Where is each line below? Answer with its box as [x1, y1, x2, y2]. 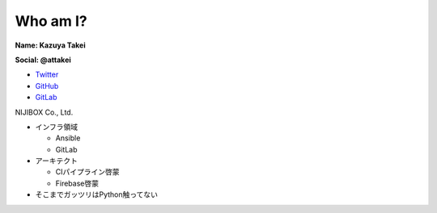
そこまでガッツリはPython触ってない [35, 190, 158, 199]
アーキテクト [35, 156, 78, 165]
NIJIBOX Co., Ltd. [15, 107, 74, 117]
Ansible [55, 133, 81, 143]
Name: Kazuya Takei [15, 40, 86, 50]
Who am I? [15, 12, 88, 30]
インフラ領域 [35, 122, 78, 132]
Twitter [35, 69, 59, 80]
